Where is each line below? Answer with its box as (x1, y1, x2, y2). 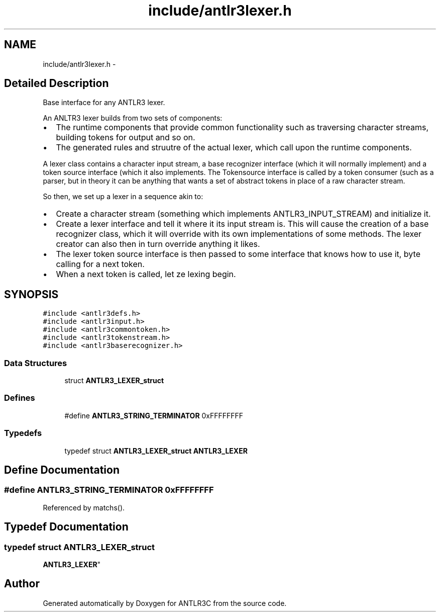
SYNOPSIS (4, 288, 59, 301)
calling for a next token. (56, 259, 145, 270)
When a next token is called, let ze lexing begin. (56, 269, 236, 280)
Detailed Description (4, 77, 109, 90)
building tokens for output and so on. (56, 132, 195, 143)
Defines (4, 393, 35, 403)
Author (4, 577, 40, 590)
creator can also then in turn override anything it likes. (56, 239, 260, 249)
